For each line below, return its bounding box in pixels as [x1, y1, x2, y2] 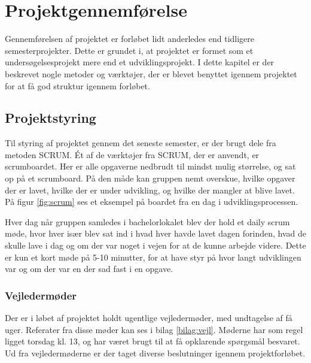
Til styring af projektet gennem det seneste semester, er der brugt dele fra [5, 137, 276, 149]
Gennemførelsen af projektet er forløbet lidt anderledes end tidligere [5, 32, 255, 45]
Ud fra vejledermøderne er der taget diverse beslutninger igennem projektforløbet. [5, 346, 306, 359]
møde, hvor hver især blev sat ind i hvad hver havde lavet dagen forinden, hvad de [5, 227, 306, 240]
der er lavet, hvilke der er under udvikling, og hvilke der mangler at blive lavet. [5, 183, 295, 196]
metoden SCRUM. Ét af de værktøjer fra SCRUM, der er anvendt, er [5, 148, 260, 161]
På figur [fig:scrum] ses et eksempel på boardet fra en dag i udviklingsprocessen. [5, 195, 298, 208]
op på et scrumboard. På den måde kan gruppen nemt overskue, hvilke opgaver [5, 172, 295, 184]
